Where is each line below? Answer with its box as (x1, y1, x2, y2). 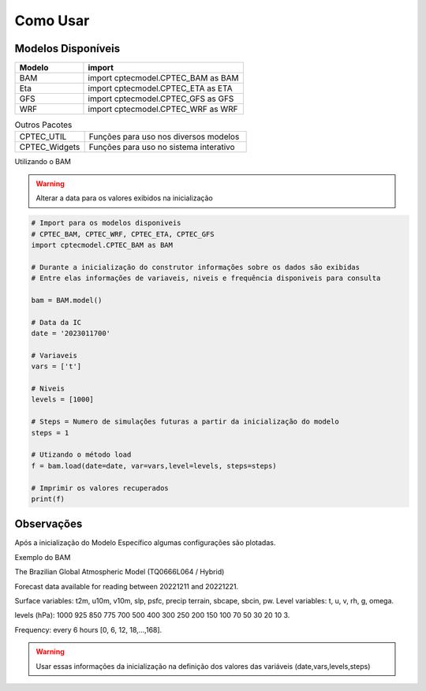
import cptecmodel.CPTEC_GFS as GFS (88, 93, 234, 104)
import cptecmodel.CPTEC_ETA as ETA (88, 83, 233, 94)
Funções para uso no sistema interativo (88, 142, 236, 153)
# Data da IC (31, 318, 82, 327)
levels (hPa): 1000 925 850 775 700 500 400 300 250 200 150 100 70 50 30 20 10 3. (14, 611, 290, 620)
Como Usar (14, 12, 90, 29)
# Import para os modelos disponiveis (31, 219, 181, 228)
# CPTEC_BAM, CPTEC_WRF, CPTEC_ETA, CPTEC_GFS (31, 230, 215, 238)
